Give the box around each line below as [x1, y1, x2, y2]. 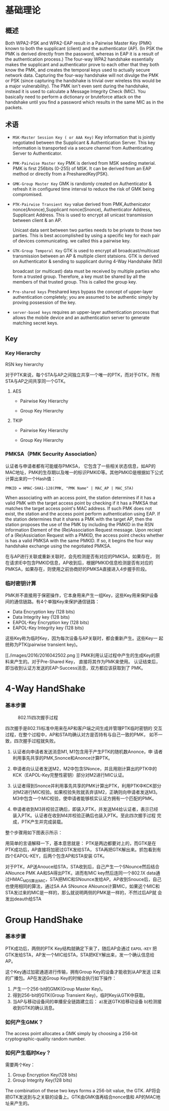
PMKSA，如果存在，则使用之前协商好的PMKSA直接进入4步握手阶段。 [5, 566, 150, 572]
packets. [5, 105, 23, 110]
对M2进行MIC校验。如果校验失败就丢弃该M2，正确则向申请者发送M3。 [12, 789, 160, 795]
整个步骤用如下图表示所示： [5, 829, 63, 836]
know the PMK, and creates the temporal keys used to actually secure [5, 67, 150, 73]
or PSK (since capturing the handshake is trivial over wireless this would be [5, 78, 161, 83]
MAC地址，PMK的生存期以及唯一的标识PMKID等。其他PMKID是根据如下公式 [5, 469, 163, 475]
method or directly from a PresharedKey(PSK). [12, 170, 109, 177]
